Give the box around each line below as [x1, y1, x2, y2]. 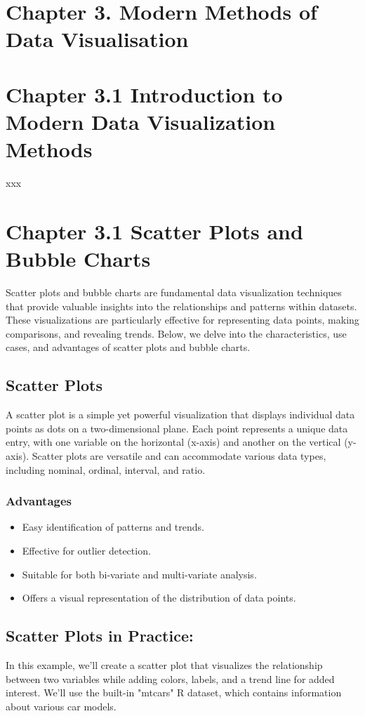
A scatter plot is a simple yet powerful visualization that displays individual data [6, 407, 355, 422]
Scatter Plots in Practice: [6, 625, 194, 647]
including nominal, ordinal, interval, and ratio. [6, 462, 206, 477]
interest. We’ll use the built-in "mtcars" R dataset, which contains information [6, 685, 342, 700]
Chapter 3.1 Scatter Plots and [6, 216, 303, 245]
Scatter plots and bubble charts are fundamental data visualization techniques [6, 284, 342, 299]
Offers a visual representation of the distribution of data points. [22, 590, 296, 605]
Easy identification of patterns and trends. [22, 519, 204, 534]
